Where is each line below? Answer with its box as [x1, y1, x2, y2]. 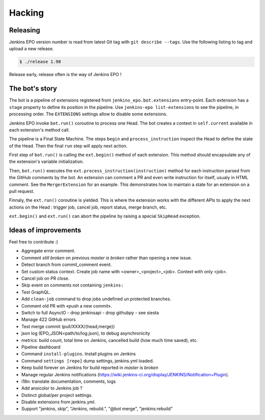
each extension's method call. [9, 127, 70, 132]
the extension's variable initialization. [9, 158, 84, 164]
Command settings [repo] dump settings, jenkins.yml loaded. [21, 358, 154, 364]
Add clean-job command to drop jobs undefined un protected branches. [21, 296, 171, 302]
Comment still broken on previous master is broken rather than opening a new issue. [21, 255, 192, 261]
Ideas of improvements [9, 226, 81, 234]
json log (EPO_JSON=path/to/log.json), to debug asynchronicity [21, 330, 151, 336]
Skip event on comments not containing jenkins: [21, 282, 124, 288]
